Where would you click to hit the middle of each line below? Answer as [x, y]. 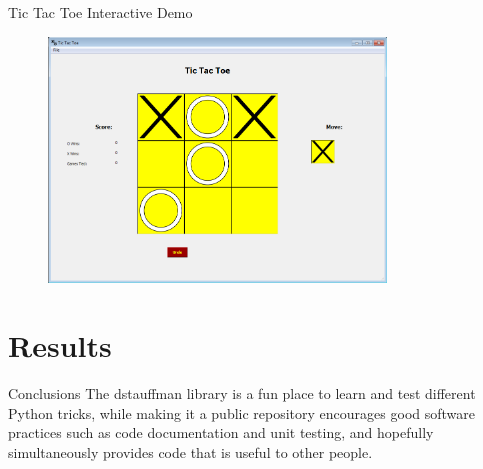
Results [60, 345]
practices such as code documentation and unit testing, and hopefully [221, 432]
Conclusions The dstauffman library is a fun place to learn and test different [242, 393]
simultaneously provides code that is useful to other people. [190, 452]
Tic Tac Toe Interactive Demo [100, 12]
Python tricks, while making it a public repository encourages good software [241, 412]
